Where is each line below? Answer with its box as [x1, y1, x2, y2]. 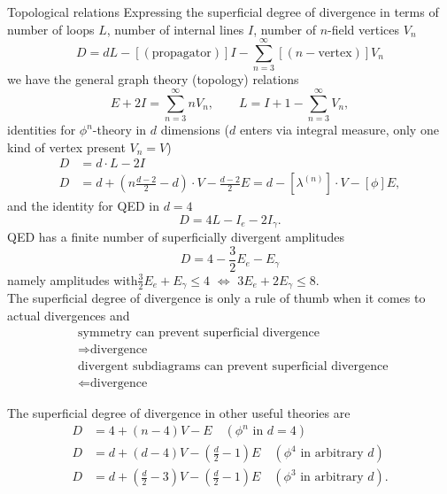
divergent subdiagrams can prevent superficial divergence [78, 359, 389, 373]
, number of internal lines [106, 19, 244, 38]
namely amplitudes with [7, 270, 138, 289]
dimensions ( [160, 120, 229, 139]
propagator [151, 46, 212, 59]
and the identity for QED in [7, 197, 159, 215]
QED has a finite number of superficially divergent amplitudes [7, 228, 345, 246]
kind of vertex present [7, 137, 126, 156]
